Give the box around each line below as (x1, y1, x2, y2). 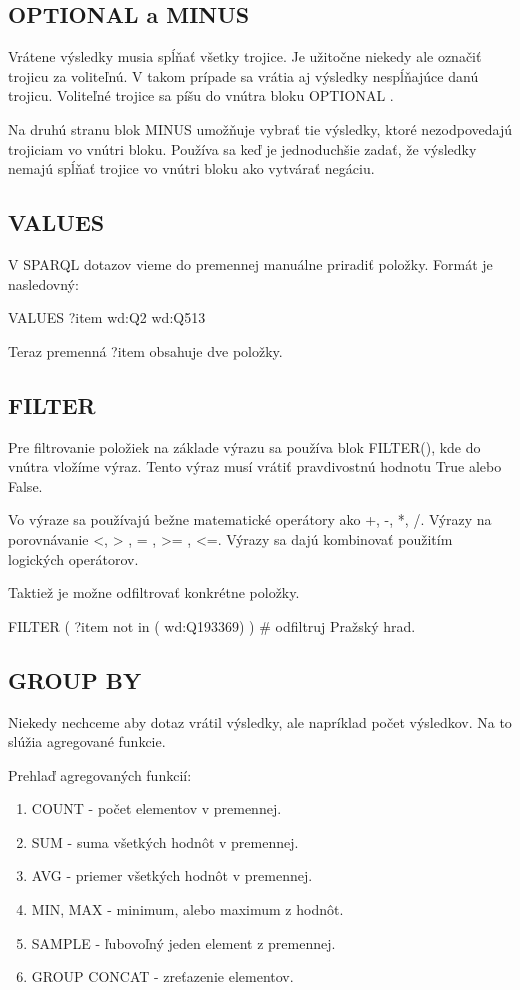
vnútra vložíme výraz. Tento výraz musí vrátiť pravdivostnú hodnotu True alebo (8, 456, 502, 477)
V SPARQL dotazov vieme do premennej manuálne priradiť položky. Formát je (8, 253, 493, 274)
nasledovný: (8, 273, 79, 294)
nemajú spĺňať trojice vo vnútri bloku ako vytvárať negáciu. (8, 158, 375, 179)
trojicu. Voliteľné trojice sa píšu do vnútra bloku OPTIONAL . (8, 85, 394, 106)
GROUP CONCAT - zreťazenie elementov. (31, 966, 294, 987)
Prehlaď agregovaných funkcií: (8, 764, 192, 785)
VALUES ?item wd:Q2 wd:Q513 (8, 307, 206, 328)
